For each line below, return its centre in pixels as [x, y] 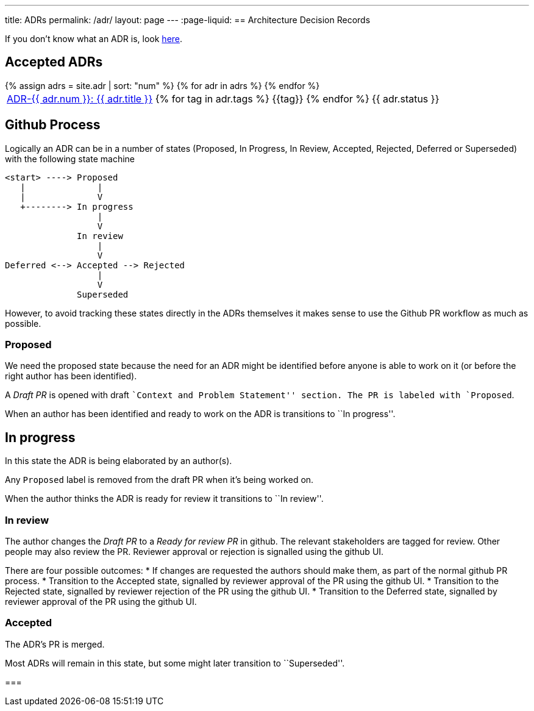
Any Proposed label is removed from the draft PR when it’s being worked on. [159, 480]
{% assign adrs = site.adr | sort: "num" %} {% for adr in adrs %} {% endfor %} [162, 85]
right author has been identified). [71, 376]
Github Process [53, 125]
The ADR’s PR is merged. [55, 644]
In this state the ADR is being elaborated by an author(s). [119, 461]
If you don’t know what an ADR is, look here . [94, 39]
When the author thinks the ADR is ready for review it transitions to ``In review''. [164, 499]
